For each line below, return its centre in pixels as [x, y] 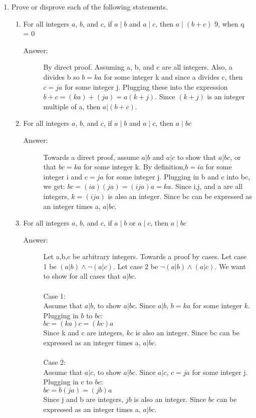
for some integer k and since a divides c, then [173, 76]
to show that [197, 157]
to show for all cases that [82, 276]
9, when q [229, 23]
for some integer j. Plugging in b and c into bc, [178, 176]
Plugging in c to [68, 382]
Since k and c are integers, [84, 333]
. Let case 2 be [136, 266]
